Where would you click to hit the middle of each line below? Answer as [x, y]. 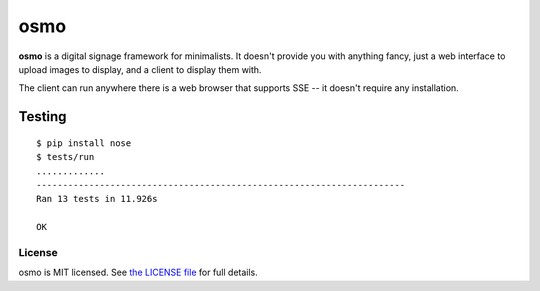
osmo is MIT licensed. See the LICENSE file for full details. [138, 272]
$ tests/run [65, 157]
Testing [42, 116]
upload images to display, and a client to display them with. [140, 69]
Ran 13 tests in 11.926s [97, 199]
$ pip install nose [84, 143]
